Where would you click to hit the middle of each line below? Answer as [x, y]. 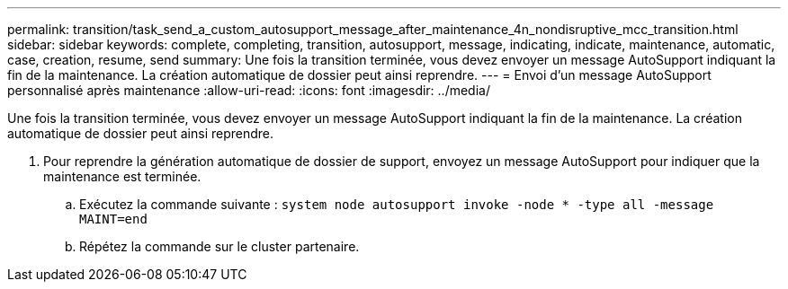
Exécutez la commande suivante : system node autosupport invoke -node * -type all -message [397, 204]
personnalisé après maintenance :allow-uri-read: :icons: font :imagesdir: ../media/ [249, 90]
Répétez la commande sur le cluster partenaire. [219, 246]
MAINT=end [113, 219]
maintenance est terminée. [122, 176]
